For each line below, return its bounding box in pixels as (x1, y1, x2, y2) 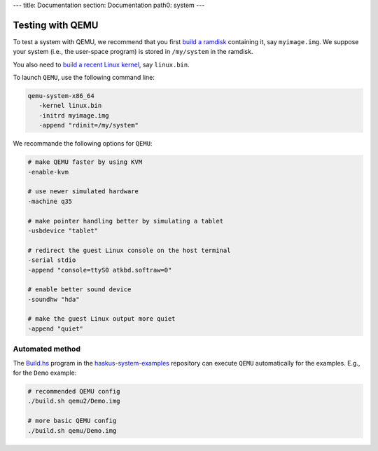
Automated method (13, 344, 80, 354)
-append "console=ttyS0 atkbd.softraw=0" (27, 266, 172, 274)
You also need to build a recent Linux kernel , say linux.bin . (13, 60, 190, 69)
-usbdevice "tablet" (27, 226, 98, 235)
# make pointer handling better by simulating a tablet (27, 217, 224, 225)
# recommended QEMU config (27, 387, 120, 395)
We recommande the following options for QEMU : (13, 139, 153, 148)
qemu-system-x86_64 (27, 92, 94, 100)
